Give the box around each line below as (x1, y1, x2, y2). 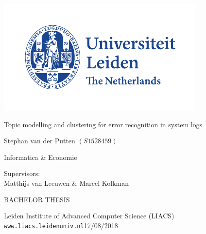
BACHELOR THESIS (4, 194, 70, 204)
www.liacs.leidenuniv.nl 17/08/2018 (4, 220, 118, 230)
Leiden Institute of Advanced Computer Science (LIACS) (4, 211, 174, 221)
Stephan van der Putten (4, 136, 75, 146)
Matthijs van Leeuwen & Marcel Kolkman (4, 177, 129, 188)
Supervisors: (4, 168, 40, 178)
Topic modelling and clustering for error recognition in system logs (4, 119, 203, 129)
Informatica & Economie (4, 152, 77, 162)
